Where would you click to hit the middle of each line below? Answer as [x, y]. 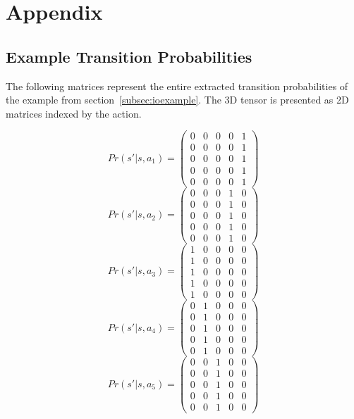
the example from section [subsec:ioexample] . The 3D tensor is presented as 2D [177, 100]
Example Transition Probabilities [129, 56]
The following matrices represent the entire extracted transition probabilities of [177, 86]
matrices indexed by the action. [74, 113]
